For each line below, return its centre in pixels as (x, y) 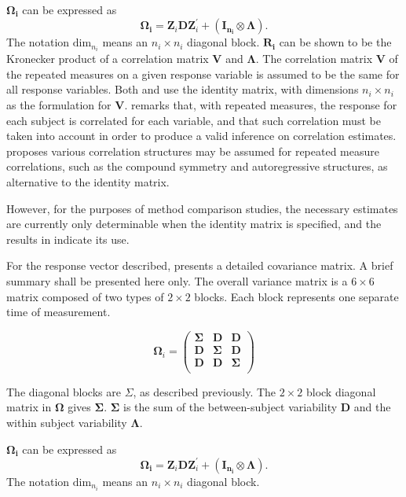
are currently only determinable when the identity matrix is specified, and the (194, 224)
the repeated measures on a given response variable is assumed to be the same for (203, 74)
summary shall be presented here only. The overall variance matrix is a (177, 280)
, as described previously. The (205, 391)
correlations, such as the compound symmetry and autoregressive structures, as (197, 166)
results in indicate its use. (68, 239)
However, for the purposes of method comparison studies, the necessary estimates (202, 208)
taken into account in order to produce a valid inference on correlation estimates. (201, 136)
